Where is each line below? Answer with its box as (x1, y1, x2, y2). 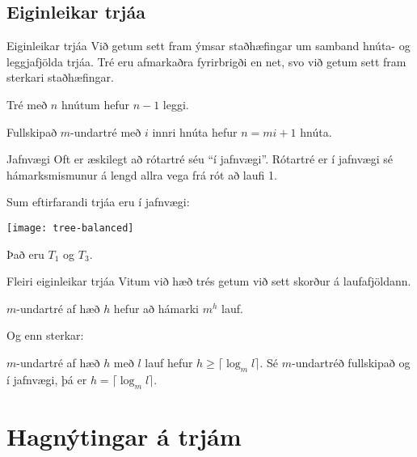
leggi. (162, 95, 189, 112)
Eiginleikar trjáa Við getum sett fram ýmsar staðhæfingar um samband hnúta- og (6, 37, 411, 54)
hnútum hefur (61, 95, 129, 112)
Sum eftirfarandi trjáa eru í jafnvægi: (6, 193, 190, 210)
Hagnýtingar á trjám (6, 419, 242, 452)
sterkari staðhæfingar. (6, 69, 114, 86)
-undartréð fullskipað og (292, 353, 411, 370)
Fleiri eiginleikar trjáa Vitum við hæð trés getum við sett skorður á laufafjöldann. (6, 273, 411, 290)
